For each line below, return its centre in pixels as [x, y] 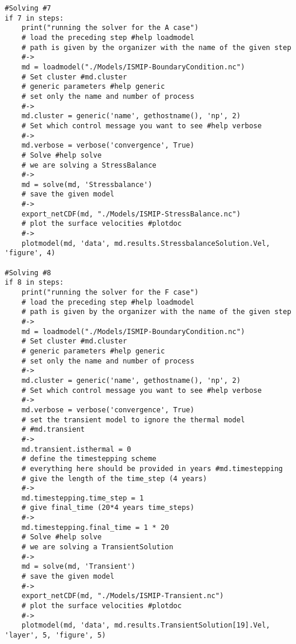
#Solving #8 [28, 273]
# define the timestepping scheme [89, 459]
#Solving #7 [28, 8]
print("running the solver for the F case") [110, 293]
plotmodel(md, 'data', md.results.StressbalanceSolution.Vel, [146, 243]
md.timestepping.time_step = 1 [83, 498]
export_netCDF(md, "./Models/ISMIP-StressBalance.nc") [131, 214]
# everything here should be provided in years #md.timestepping [152, 468]
